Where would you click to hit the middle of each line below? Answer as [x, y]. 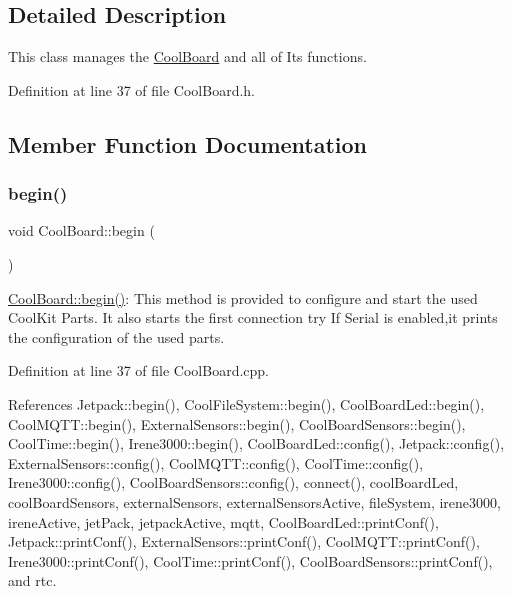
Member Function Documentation [188, 143]
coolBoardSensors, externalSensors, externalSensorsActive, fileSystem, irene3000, [254, 501]
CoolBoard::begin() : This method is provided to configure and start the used [243, 297]
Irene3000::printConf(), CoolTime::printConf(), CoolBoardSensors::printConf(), [250, 560]
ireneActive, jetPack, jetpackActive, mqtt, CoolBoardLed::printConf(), [223, 521]
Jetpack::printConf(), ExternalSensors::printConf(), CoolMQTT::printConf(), [244, 541]
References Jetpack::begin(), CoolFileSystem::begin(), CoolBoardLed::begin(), [246, 403]
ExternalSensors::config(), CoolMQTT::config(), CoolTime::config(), [216, 462]
